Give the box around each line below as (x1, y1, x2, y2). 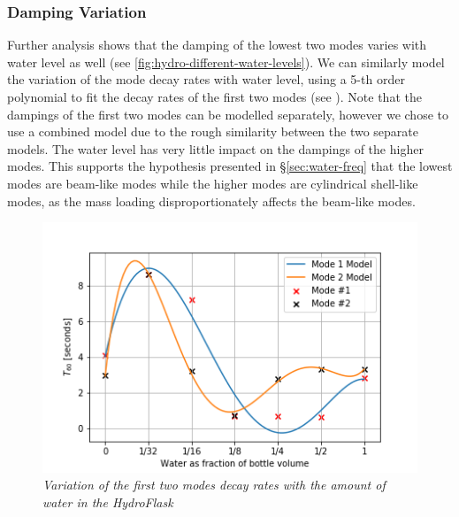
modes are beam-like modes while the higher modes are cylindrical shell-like (7, 174, 418, 192)
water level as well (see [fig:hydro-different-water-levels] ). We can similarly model (7, 52, 445, 71)
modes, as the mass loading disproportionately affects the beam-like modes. (7, 191, 416, 210)
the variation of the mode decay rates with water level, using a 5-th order (7, 70, 405, 89)
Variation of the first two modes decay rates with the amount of (42, 475, 386, 494)
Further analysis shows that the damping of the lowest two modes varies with (7, 35, 427, 54)
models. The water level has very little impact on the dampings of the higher (7, 139, 424, 158)
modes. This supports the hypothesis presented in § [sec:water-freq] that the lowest (7, 157, 453, 175)
